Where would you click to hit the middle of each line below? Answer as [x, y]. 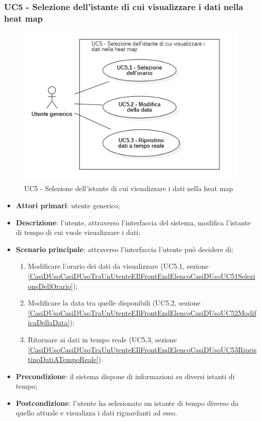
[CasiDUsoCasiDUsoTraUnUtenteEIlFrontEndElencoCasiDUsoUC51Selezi [142, 276]
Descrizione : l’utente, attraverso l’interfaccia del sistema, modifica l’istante [133, 222]
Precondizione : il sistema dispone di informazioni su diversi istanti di [125, 376]
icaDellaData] [49, 322]
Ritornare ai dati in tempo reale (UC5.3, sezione [102, 339]
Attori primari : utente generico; [68, 205]
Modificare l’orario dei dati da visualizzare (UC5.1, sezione [118, 266]
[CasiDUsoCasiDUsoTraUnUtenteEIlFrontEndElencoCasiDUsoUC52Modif [142, 312]
